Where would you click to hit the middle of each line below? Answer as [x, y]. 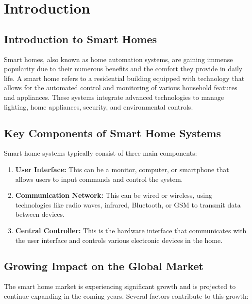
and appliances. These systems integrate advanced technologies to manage [114, 97]
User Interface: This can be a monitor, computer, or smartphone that [122, 169]
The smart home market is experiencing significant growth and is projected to [120, 286]
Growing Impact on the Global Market [104, 266]
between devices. [40, 214]
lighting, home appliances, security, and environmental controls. [99, 106]
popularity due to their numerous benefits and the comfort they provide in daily [123, 69]
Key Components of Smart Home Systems [112, 133]
